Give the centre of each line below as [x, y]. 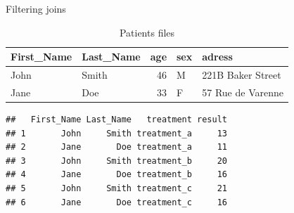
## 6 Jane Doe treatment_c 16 [116, 202]
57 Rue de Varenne [243, 92]
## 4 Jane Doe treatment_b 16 [116, 175]
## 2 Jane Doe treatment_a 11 [116, 147]
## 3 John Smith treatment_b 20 [116, 161]
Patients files [147, 32]
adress [217, 57]
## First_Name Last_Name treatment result [116, 119]
